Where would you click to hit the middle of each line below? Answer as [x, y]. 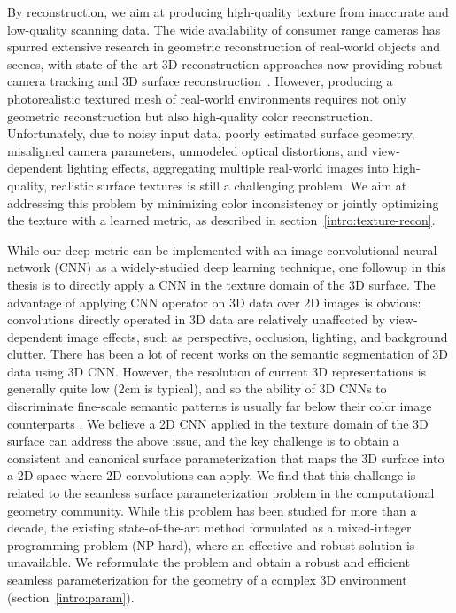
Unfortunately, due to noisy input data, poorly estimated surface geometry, [211, 133]
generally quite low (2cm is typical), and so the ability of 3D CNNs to [197, 388]
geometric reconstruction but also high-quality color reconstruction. [190, 116]
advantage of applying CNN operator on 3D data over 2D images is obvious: [214, 302]
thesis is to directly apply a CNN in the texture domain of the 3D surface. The [221, 284]
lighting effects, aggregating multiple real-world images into [228, 168]
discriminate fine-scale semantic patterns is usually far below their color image [220, 406]
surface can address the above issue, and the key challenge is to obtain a [203, 441]
